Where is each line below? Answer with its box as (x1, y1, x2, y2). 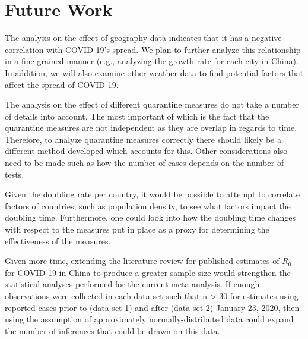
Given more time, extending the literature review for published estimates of (5, 255, 280, 267)
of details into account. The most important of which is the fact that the (5, 109, 269, 122)
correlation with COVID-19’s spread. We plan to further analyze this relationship (5, 43, 301, 55)
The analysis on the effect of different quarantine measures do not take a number (5, 98, 299, 111)
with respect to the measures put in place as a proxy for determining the (5, 223, 269, 236)
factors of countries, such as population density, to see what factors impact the (5, 199, 291, 212)
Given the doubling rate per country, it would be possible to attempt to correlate (5, 188, 300, 200)
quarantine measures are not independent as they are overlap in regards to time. (5, 121, 297, 134)
